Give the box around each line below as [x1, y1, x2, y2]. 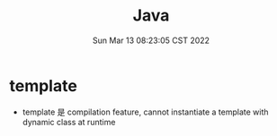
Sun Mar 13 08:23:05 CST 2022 [93, 35, 210, 46]
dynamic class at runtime [22, 116, 116, 127]
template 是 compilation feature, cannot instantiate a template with [22, 106, 269, 117]
